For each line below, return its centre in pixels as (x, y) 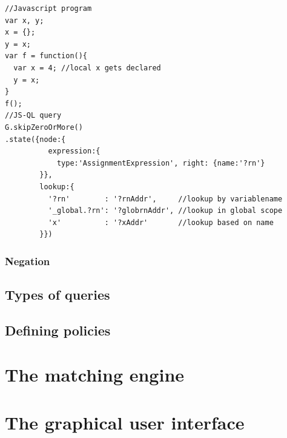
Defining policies (58, 330)
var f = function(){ (46, 56)
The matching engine (95, 375)
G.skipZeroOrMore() (44, 127)
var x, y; (25, 20)
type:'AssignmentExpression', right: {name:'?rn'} (161, 163)
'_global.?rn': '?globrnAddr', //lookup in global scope (165, 211)
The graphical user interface (125, 422)
